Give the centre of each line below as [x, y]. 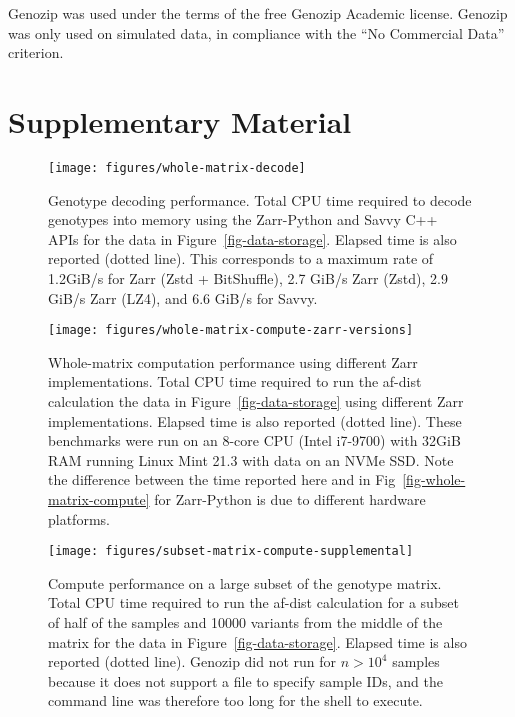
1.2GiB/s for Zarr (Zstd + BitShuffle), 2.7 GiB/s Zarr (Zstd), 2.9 [248, 277]
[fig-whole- [434, 479]
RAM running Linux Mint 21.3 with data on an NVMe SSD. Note [251, 459]
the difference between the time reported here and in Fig [222, 479]
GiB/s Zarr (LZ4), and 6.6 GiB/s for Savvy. [183, 297]
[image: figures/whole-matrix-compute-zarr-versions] [231, 330]
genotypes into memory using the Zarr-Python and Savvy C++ [243, 219]
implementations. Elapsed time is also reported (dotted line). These [255, 420]
